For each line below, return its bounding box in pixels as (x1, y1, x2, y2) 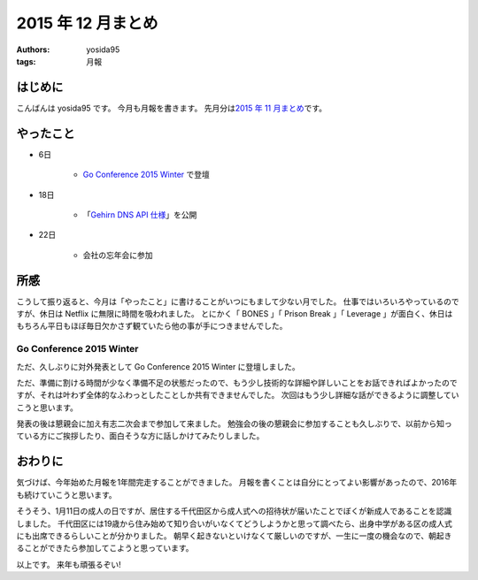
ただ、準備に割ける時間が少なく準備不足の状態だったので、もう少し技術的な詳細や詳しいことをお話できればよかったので (16, 377, 458, 388)
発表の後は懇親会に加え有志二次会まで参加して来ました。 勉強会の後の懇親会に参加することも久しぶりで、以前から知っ (16, 418, 452, 429)
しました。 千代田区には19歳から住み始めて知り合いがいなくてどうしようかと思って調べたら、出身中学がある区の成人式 (16, 518, 453, 529)
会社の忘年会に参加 (82, 249, 153, 260)
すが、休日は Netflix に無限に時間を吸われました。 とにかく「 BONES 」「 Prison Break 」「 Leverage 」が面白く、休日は (16, 309, 453, 318)
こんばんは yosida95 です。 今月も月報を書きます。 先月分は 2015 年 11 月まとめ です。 (16, 103, 328, 113)
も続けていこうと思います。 (16, 489, 117, 500)
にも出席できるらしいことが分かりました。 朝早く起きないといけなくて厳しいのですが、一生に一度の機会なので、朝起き (16, 530, 452, 541)
